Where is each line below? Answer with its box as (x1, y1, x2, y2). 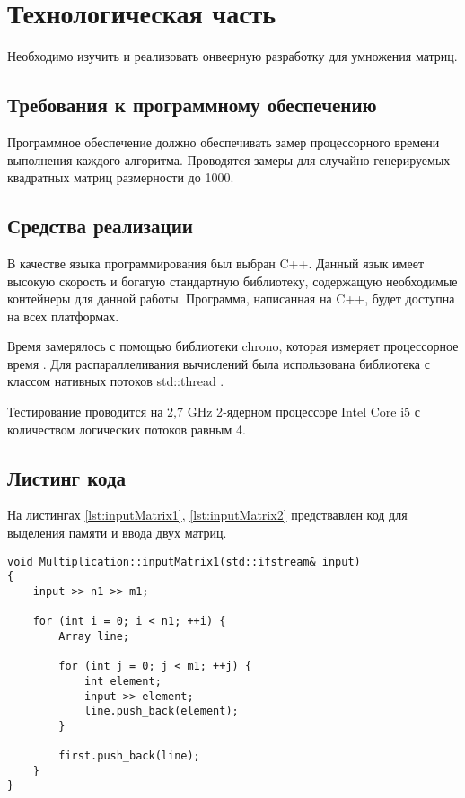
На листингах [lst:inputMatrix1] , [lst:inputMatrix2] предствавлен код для (7, 505, 408, 524)
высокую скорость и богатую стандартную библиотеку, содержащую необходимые (7, 271, 458, 290)
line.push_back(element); (83, 705, 239, 718)
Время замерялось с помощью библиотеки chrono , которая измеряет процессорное (7, 337, 459, 355)
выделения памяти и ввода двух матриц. (7, 523, 227, 542)
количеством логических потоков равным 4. (7, 419, 246, 438)
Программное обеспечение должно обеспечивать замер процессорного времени (7, 132, 440, 151)
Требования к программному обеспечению (7, 91, 377, 118)
